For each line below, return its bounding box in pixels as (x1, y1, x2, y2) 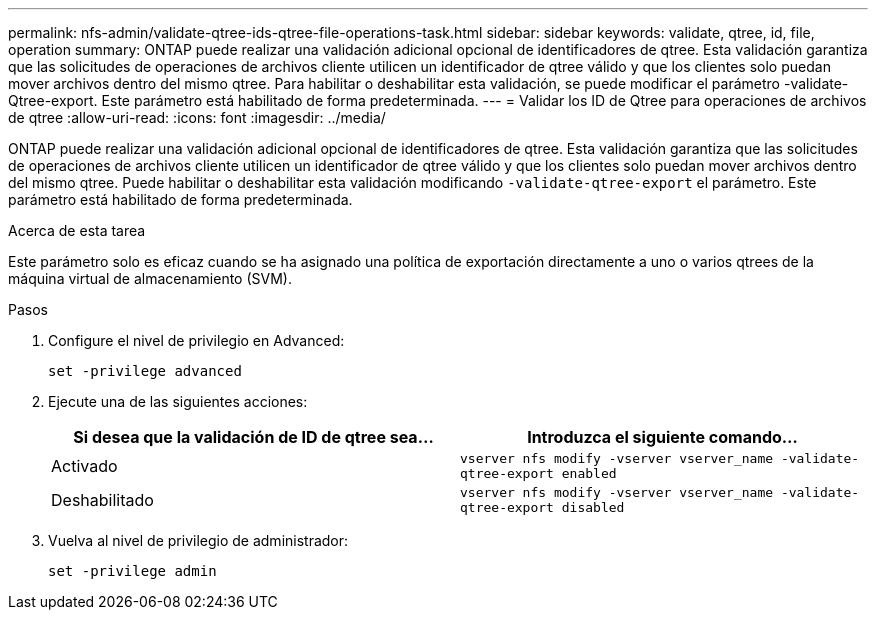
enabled (561, 466, 617, 481)
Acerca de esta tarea (8, 222, 146, 239)
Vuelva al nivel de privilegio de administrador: (48, 532, 349, 549)
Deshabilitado (51, 490, 154, 510)
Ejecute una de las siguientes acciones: (48, 393, 308, 410)
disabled (561, 500, 625, 515)
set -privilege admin (48, 563, 217, 579)
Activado (51, 456, 118, 476)
